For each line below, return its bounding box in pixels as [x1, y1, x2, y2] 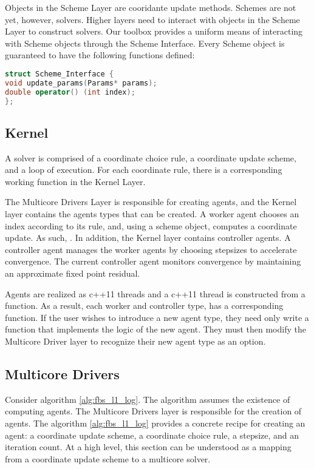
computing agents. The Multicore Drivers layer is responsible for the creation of [5, 405, 302, 417]
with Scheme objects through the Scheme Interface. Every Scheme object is [5, 36, 285, 49]
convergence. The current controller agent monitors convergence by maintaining [5, 255, 301, 268]
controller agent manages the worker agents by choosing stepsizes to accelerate [5, 243, 297, 255]
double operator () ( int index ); [5, 87, 135, 96]
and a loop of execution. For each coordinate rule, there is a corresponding [5, 163, 282, 176]
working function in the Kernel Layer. [5, 175, 146, 187]
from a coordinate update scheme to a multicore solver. [5, 452, 211, 465]
